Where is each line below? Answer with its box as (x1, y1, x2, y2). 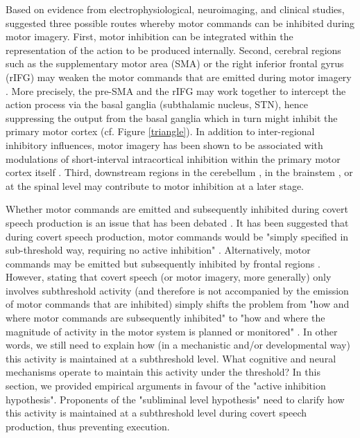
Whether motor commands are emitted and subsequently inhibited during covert (6, 202, 348, 216)
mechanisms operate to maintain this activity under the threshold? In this (6, 365, 320, 379)
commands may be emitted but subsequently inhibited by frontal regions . (6, 256, 320, 270)
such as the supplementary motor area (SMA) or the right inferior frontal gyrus (6, 56, 344, 71)
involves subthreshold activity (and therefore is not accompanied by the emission (6, 283, 349, 297)
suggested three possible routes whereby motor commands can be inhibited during (6, 15, 355, 30)
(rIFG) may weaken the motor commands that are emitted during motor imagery (6, 69, 352, 84)
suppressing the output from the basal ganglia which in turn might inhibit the (6, 110, 338, 125)
